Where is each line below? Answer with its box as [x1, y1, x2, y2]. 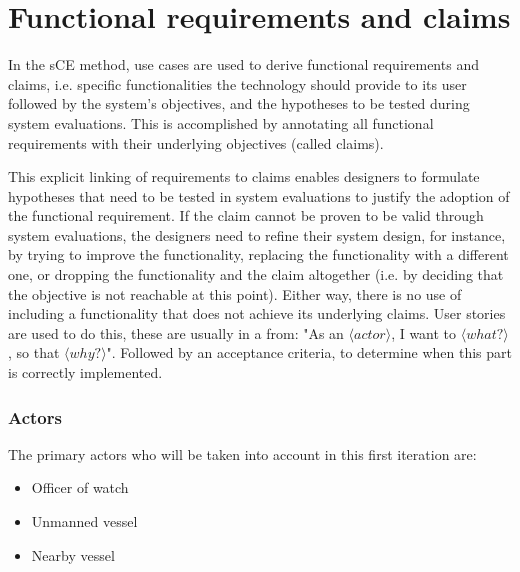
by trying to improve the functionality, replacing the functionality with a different [8, 244, 509, 265]
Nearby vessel [31, 544, 115, 565]
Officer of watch [31, 477, 129, 498]
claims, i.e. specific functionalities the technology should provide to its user [8, 73, 467, 94]
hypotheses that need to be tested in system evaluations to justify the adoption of [8, 185, 510, 206]
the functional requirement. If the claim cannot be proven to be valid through [8, 205, 484, 226]
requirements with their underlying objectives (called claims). [8, 132, 384, 153]
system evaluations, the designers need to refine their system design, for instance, [8, 224, 506, 245]
